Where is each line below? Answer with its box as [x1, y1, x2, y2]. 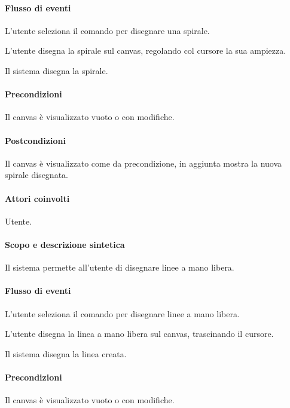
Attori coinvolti [5, 192, 70, 204]
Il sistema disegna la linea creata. [5, 347, 127, 360]
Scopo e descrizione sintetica [5, 238, 125, 250]
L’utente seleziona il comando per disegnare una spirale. [5, 24, 210, 36]
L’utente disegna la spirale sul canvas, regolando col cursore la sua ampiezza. [5, 44, 286, 57]
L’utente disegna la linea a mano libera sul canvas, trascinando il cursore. [5, 327, 274, 340]
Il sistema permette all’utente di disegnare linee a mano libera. [5, 261, 234, 274]
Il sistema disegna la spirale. [5, 64, 108, 76]
